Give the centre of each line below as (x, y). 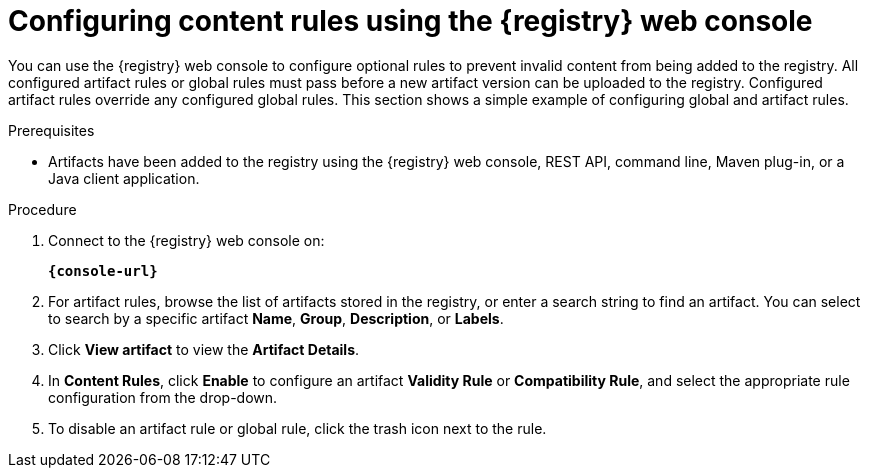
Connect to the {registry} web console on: (186, 240)
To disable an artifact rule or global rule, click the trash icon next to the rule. (297, 428)
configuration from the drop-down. (163, 397)
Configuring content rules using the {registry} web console (410, 21)
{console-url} (103, 270)
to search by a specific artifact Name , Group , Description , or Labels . (276, 318)
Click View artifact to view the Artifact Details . (204, 349)
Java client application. (124, 178)
